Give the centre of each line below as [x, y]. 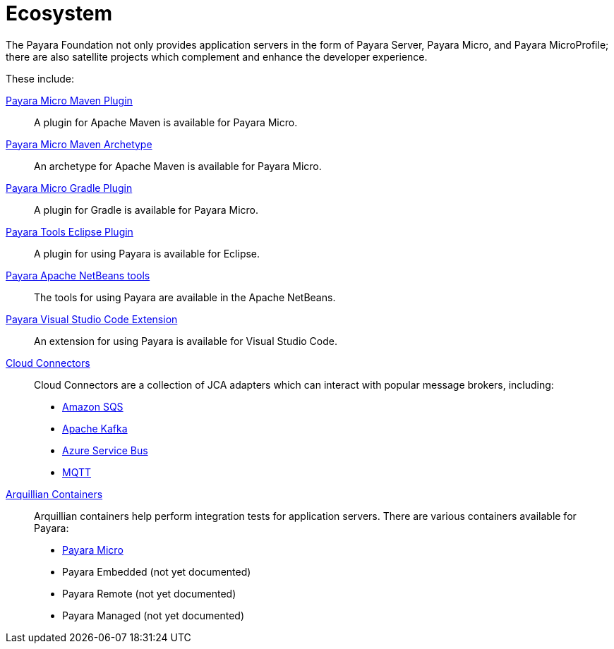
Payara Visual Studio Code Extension [92, 319]
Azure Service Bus [105, 450]
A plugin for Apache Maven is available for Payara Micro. [166, 122]
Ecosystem [59, 13]
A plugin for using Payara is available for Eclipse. [147, 253]
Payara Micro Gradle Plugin [69, 188]
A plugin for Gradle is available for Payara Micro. [146, 210]
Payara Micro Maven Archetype [79, 144]
